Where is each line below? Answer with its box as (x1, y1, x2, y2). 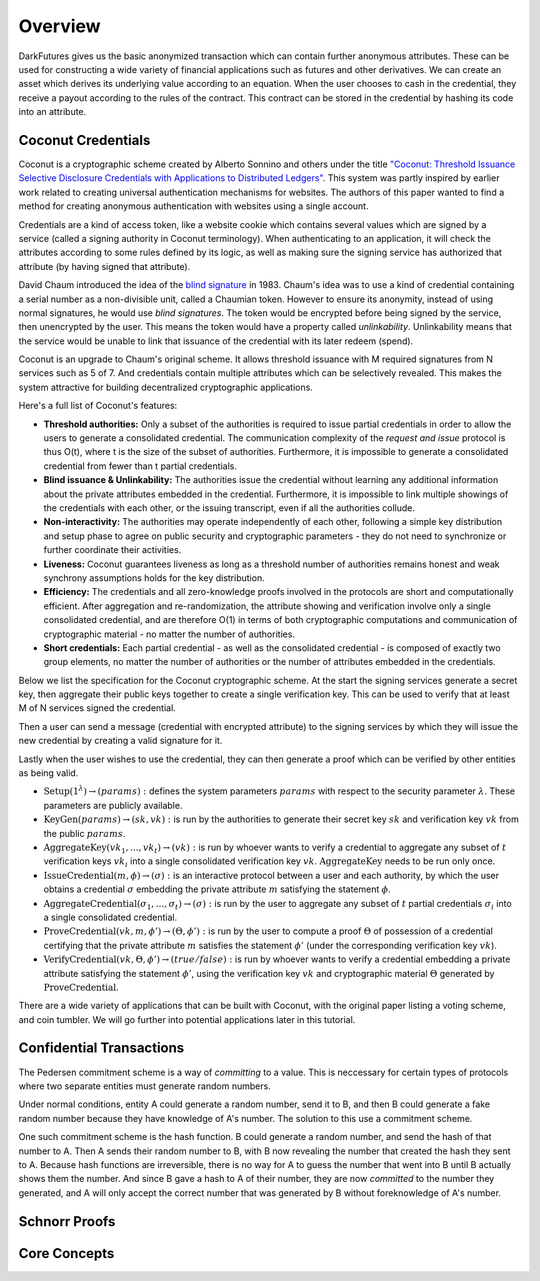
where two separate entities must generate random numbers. (18, 1080, 272, 1092)
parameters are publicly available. (43, 799, 183, 811)
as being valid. (18, 767, 79, 779)
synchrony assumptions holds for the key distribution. (43, 571, 265, 584)
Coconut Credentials (18, 131, 151, 149)
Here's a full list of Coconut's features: (18, 400, 178, 412)
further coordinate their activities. (43, 544, 182, 556)
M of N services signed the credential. (18, 702, 177, 714)
